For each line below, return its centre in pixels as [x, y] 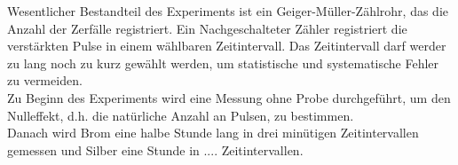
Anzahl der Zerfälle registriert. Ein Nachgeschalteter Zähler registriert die [207, 28]
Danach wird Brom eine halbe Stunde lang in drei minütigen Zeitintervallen [213, 133]
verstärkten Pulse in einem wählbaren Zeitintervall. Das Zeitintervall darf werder [227, 46]
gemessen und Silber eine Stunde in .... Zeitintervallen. [155, 149]
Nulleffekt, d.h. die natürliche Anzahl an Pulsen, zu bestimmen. [181, 115]
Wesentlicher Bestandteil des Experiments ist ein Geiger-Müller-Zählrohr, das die [228, 11]
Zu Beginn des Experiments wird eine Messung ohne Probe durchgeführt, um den [229, 97]
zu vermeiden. [45, 80]
